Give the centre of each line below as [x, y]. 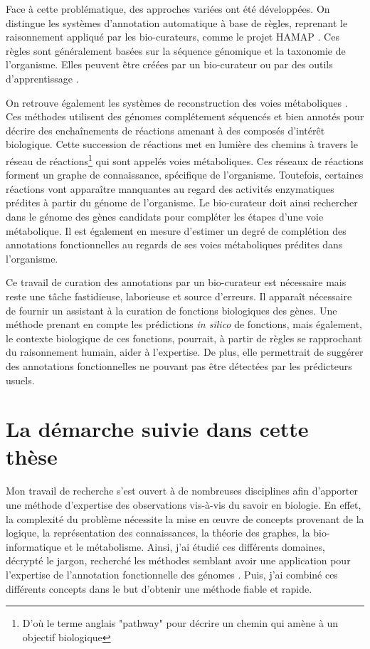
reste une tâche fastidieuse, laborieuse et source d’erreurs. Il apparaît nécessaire [179, 296]
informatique [33, 546]
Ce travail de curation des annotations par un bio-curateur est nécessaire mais [176, 282]
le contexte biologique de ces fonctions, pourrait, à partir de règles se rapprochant [184, 338]
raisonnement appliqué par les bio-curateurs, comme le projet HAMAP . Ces [173, 37]
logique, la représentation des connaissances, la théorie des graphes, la [158, 533]
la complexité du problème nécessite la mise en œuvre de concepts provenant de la [185, 518]
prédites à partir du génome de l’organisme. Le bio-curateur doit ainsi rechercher [182, 202]
